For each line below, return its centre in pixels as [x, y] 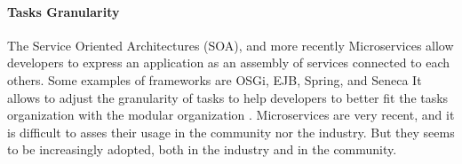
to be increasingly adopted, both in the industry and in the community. [202, 149]
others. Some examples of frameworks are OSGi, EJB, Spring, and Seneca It [215, 79]
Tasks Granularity [64, 11]
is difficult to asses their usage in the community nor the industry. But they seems [231, 132]
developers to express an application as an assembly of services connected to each [229, 62]
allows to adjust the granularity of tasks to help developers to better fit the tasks [228, 97]
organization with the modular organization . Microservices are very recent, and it [231, 115]
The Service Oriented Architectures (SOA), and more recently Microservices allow [231, 45]
